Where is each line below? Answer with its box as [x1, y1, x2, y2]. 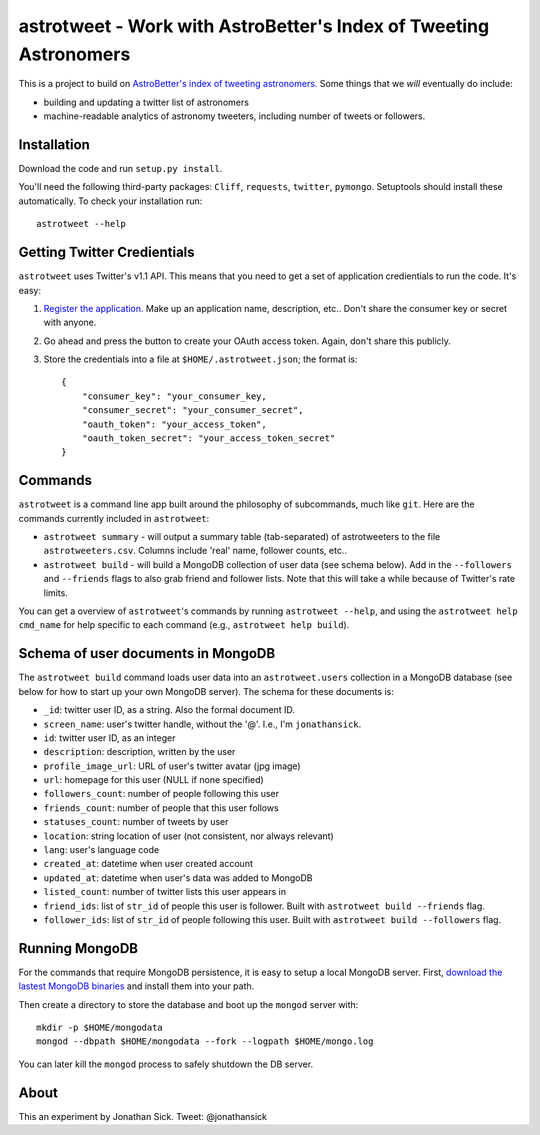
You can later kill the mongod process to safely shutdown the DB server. [18, 1058, 314, 1070]
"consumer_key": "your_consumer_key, [81, 390, 267, 402]
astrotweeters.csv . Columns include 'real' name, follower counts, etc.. [43, 545, 347, 557]
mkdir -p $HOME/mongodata [36, 1022, 164, 1034]
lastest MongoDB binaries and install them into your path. [18, 980, 255, 992]
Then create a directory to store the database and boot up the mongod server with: [18, 998, 359, 1010]
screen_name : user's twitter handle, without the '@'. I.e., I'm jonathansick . [43, 718, 362, 730]
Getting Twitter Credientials [18, 244, 195, 261]
